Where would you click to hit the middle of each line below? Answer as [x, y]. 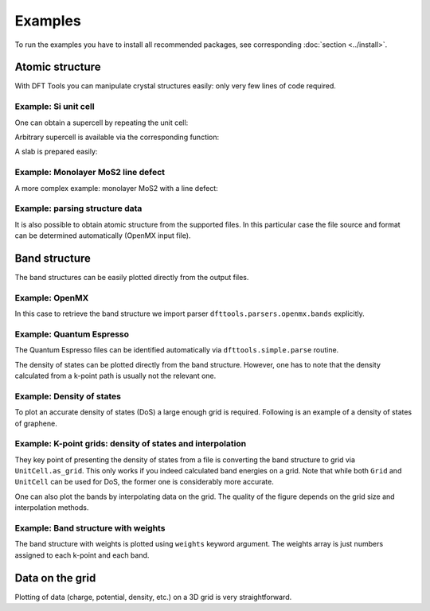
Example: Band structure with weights [90, 528]
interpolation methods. [52, 508]
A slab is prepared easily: [56, 152]
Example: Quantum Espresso [72, 334]
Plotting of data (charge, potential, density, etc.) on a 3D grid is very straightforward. [153, 597]
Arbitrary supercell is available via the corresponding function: [117, 137]
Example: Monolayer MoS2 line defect [90, 173]
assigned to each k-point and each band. [82, 555]
